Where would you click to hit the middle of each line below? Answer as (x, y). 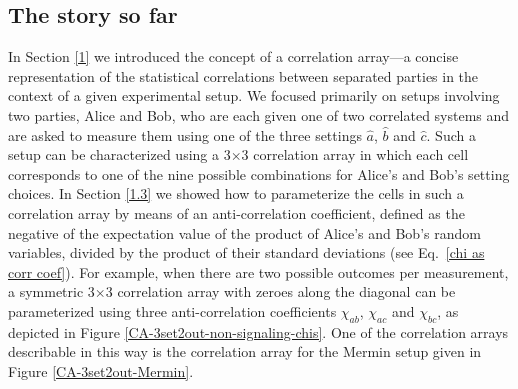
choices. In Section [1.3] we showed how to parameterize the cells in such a (236, 193)
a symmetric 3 (51, 291)
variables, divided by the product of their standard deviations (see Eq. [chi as (246, 252)
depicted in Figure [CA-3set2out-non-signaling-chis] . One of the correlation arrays (258, 331)
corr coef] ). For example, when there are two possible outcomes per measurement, (258, 271)
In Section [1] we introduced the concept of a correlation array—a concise (233, 56)
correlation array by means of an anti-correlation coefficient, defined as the (236, 212)
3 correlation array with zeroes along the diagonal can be (280, 291)
